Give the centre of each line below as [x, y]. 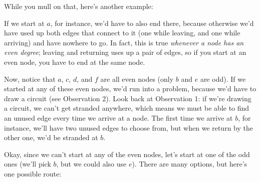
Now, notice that [30, 79]
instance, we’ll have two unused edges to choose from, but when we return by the [128, 127]
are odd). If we [223, 79]
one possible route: [33, 173]
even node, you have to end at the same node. [75, 62]
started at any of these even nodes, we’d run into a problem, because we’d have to [130, 89]
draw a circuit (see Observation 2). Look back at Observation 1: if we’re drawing [128, 98]
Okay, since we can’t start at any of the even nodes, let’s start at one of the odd [127, 154]
